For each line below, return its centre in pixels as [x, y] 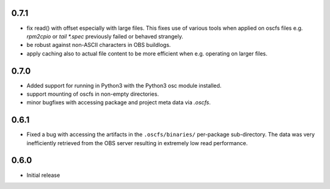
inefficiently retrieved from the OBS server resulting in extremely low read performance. [137, 143]
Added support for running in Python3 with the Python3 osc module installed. [124, 85]
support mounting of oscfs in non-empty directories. [93, 94]
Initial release [43, 175]
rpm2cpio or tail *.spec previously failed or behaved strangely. [105, 36]
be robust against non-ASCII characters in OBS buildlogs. [99, 45]
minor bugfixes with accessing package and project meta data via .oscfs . [119, 102]
